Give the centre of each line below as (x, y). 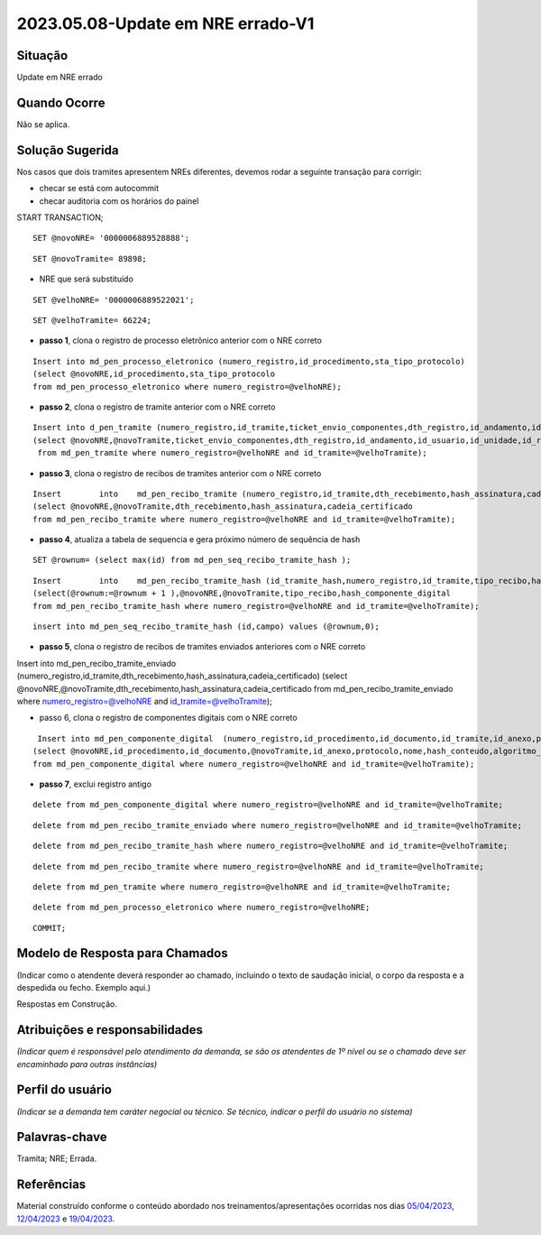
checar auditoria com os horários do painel (119, 201)
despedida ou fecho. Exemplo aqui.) (84, 987)
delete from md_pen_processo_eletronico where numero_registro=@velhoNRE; (202, 908)
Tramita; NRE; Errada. (57, 1158)
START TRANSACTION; (60, 217)
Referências (51, 1185)
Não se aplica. (43, 124)
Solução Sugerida (68, 150)
